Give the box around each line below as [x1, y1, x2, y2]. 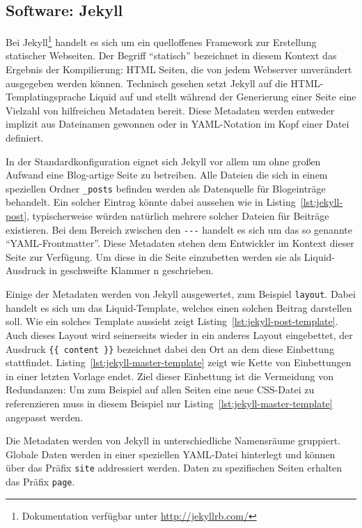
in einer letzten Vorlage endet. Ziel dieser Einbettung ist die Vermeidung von [6, 368, 334, 383]
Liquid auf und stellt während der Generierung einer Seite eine [88, 89, 356, 104]
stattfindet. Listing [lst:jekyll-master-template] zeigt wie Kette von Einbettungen [6, 355, 352, 370]
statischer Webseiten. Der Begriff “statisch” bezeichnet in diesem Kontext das [6, 48, 337, 63]
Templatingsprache [6, 89, 86, 104]
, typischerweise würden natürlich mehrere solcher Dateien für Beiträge [26, 209, 329, 223]
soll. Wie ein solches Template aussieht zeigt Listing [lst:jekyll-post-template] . [6, 314, 338, 329]
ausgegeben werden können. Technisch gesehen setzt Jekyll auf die [6, 75, 288, 90]
